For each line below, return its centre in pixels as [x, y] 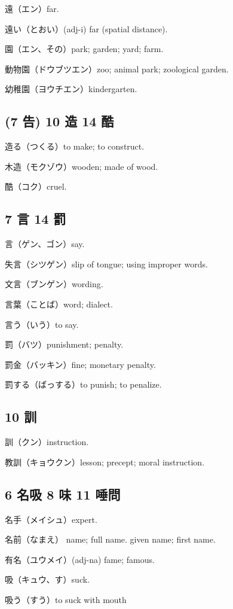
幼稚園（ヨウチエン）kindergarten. [71, 89]
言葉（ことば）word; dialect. [59, 304]
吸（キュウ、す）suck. [47, 579]
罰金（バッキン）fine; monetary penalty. [80, 364]
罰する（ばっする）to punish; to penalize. [83, 384]
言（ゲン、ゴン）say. [45, 244]
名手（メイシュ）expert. [51, 519]
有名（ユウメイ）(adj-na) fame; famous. [80, 559]
